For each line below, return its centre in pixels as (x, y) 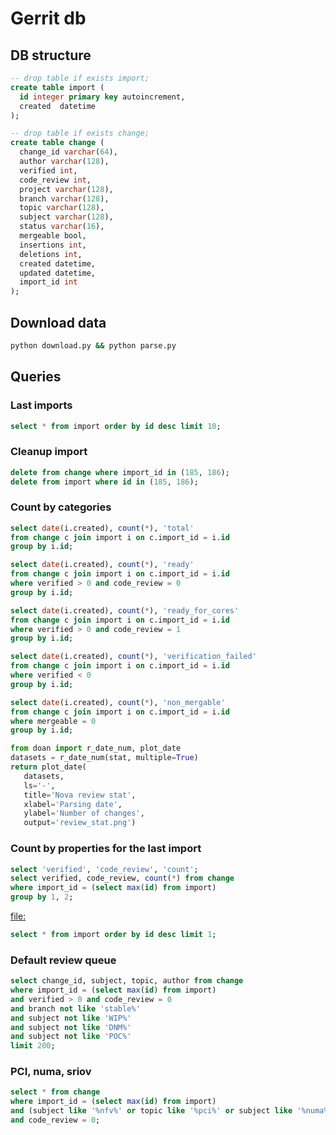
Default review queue (63, 960)
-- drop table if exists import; (80, 78)
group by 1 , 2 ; (42, 897)
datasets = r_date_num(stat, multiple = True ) (104, 758)
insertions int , (53, 245)
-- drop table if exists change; (80, 133)
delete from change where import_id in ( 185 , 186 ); (120, 472)
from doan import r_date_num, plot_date (96, 748)
